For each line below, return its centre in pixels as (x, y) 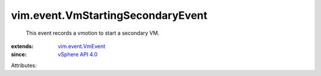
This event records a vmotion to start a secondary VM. (93, 33)
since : (19, 54)
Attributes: (24, 65)
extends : (22, 46)
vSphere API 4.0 (78, 54)
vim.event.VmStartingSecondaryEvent (109, 15)
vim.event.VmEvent (82, 46)
